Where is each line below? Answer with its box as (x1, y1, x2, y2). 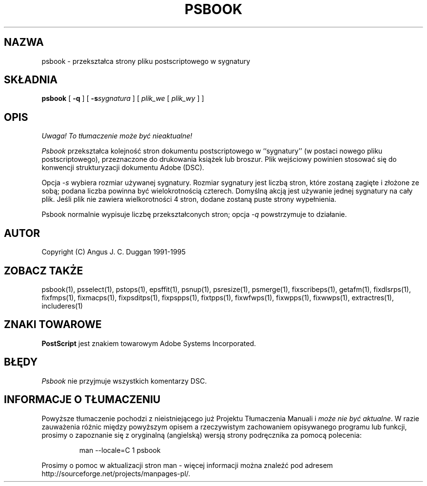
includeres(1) (41, 301, 83, 310)
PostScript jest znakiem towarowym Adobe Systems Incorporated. (41, 339, 256, 348)
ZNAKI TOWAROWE (4, 318, 102, 331)
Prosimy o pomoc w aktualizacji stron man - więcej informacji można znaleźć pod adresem (41, 461, 333, 469)
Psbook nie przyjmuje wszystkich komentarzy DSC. (41, 376, 207, 385)
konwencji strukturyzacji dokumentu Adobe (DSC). (41, 163, 204, 172)
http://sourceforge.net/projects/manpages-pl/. (41, 469, 191, 478)
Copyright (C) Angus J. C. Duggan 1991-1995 (41, 248, 186, 256)
